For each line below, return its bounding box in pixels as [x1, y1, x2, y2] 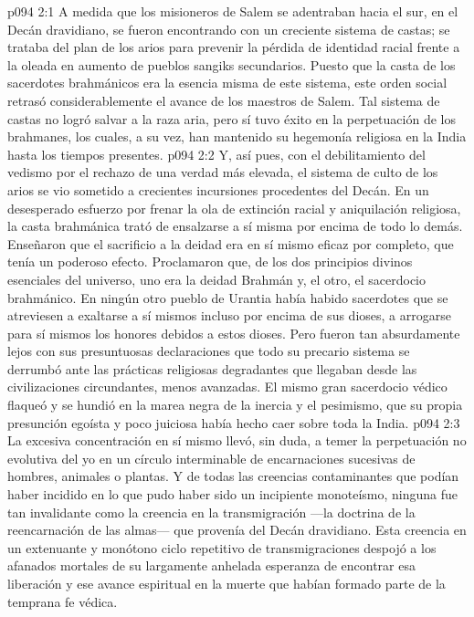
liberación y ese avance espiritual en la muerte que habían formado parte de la [7, 574, 446, 592]
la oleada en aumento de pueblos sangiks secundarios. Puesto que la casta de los [7, 55, 456, 74]
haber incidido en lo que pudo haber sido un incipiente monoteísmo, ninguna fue [7, 485, 458, 504]
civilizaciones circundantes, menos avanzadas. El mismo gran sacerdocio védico [7, 377, 448, 396]
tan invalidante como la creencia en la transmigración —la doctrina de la [7, 502, 416, 521]
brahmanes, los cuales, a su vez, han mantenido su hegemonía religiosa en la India [7, 127, 467, 146]
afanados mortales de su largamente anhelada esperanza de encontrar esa [7, 556, 416, 575]
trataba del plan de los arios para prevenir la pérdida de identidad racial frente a [7, 37, 460, 57]
